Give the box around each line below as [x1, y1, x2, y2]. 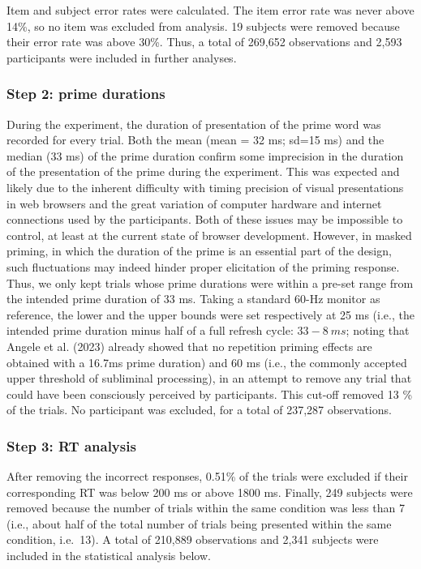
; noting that [346, 322, 410, 339]
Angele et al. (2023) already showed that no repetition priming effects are [6, 337, 372, 354]
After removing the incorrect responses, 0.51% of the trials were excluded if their [6, 468, 408, 485]
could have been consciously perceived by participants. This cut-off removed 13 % [6, 385, 413, 402]
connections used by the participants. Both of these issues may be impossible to [6, 211, 403, 228]
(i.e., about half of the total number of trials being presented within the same [6, 515, 392, 532]
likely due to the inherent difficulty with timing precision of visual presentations [6, 178, 404, 195]
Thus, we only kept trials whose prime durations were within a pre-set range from [6, 274, 414, 291]
